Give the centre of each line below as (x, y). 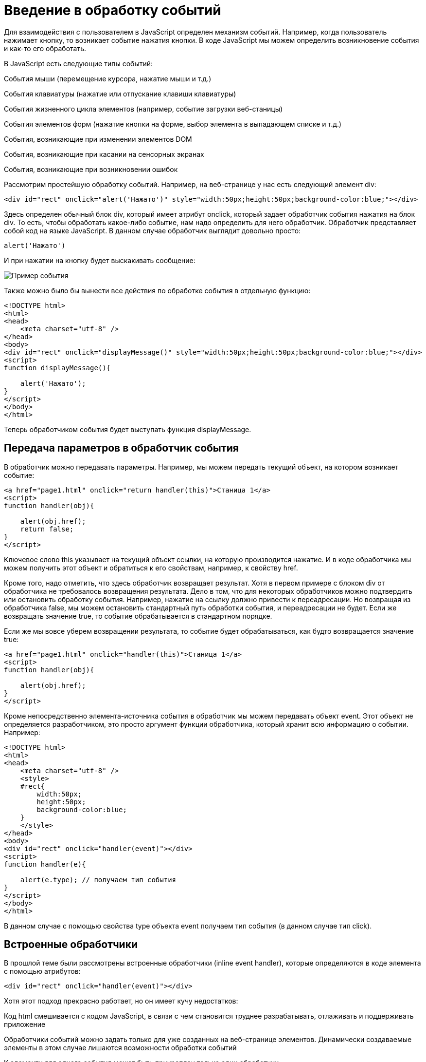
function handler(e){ (45, 864)
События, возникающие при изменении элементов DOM (98, 139)
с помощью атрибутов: (42, 971)
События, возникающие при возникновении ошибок (91, 169)
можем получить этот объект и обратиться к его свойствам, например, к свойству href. (151, 568)
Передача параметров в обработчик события (121, 448)
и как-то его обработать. (45, 48)
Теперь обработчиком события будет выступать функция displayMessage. (128, 429)
